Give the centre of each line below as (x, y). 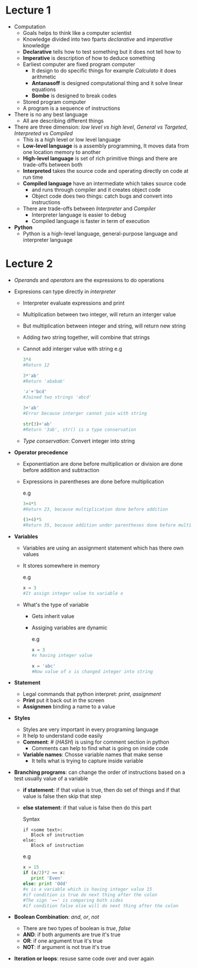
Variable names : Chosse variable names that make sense (93, 755)
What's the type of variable (56, 604)
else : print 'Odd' (45, 884)
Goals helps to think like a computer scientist (77, 32)
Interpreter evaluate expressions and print (74, 303)
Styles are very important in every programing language (91, 730)
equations (44, 89)
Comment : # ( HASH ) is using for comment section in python (96, 742)
